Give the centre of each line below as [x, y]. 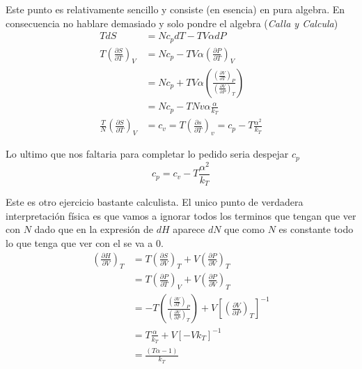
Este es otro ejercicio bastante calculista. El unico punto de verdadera [155, 202]
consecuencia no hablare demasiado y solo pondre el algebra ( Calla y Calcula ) [172, 23]
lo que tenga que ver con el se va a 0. [85, 243]
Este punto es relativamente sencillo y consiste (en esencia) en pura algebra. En [175, 9]
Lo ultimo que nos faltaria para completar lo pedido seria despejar [147, 154]
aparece [189, 229]
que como [244, 229]
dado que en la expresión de [94, 229]
